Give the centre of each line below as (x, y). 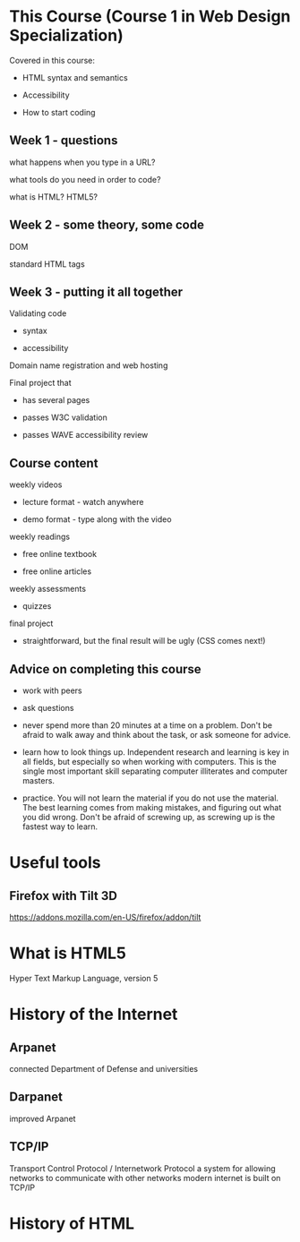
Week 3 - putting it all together (96, 291)
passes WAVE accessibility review (85, 435)
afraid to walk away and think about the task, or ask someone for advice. (156, 735)
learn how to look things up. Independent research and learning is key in (155, 752)
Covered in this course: (52, 60)
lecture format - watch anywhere (83, 502)
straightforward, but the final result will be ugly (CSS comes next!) (144, 641)
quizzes (37, 606)
